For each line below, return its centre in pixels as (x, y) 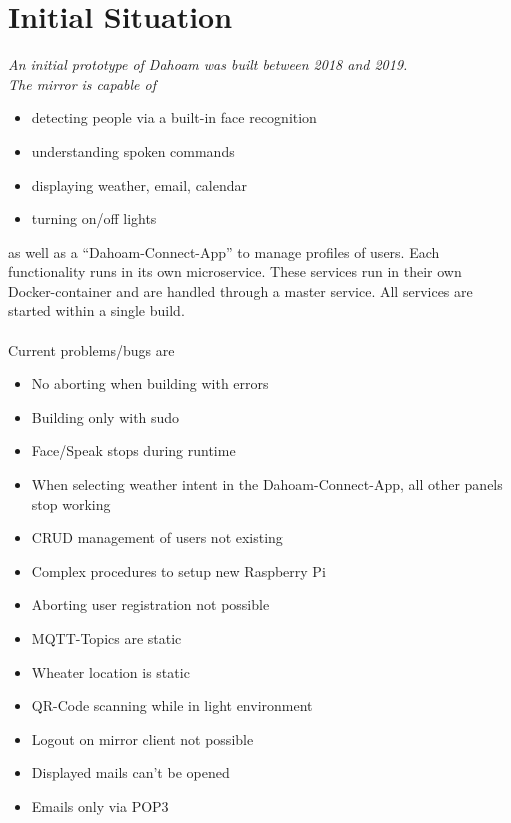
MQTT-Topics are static (106, 638)
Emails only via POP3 (100, 805)
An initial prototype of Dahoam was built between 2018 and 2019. (208, 64)
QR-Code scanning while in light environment (172, 705)
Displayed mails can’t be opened (130, 772)
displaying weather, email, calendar (139, 184)
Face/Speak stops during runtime (133, 450)
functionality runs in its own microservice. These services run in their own (235, 271)
